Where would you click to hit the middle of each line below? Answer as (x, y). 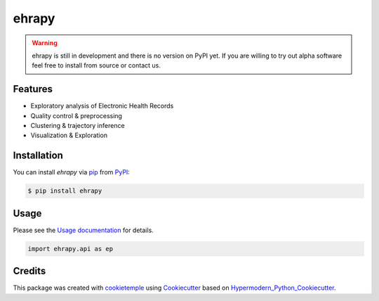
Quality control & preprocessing (77, 115)
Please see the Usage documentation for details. (83, 230)
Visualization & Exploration (69, 135)
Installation (38, 156)
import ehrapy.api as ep (71, 249)
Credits (29, 271)
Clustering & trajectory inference (78, 126)
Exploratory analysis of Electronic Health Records (102, 106)
